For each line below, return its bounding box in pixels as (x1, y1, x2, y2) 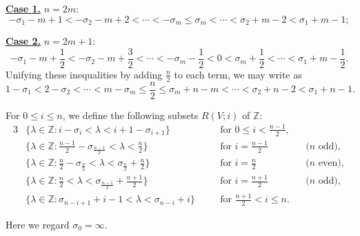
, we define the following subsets (62, 107, 199, 122)
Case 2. (6, 34, 41, 48)
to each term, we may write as (174, 67, 302, 81)
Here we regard (6, 217, 70, 231)
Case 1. (6, 1, 41, 15)
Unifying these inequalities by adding (6, 67, 163, 81)
